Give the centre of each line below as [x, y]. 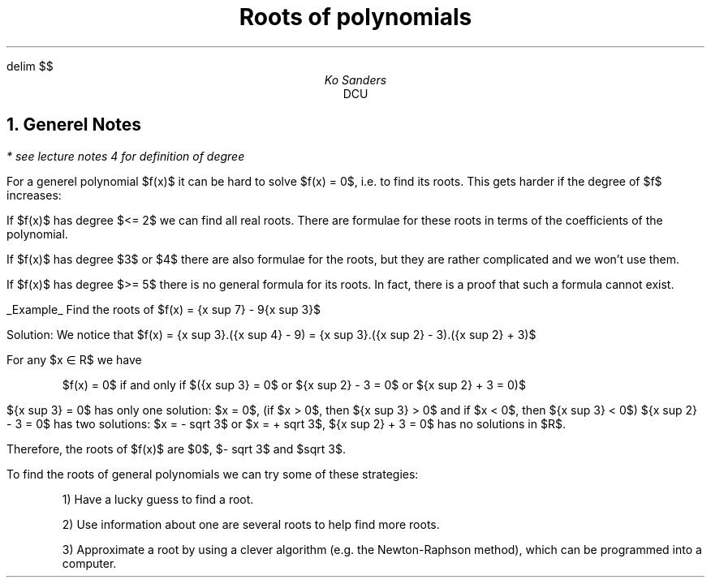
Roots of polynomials [355, 17]
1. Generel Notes [74, 125]
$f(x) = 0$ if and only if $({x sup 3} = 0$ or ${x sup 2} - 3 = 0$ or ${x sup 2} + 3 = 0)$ [294, 384]
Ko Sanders [355, 79]
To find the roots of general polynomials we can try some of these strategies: [213, 474]
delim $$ [30, 66]
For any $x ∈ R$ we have [74, 359]
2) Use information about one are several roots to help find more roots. [251, 524]
